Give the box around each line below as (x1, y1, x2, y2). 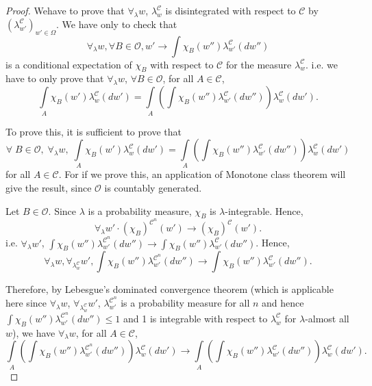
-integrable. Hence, (225, 203, 303, 218)
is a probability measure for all (121, 296, 250, 309)
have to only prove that (5, 71, 104, 86)
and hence (262, 296, 304, 309)
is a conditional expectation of (5, 57, 132, 71)
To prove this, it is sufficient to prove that (5, 124, 182, 138)
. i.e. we (305, 57, 338, 71)
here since (5, 296, 47, 309)
